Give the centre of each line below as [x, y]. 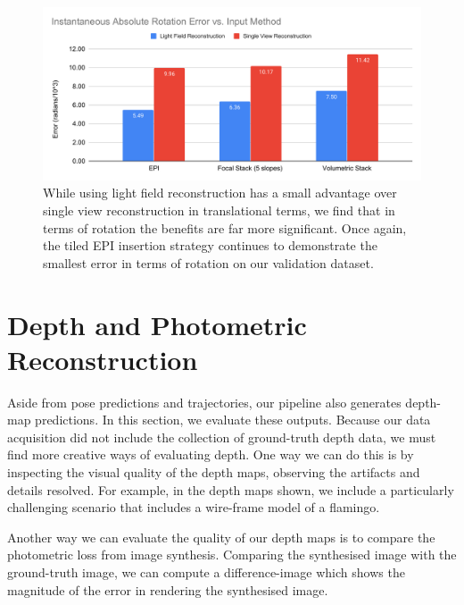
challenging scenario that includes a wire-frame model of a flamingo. [194, 507]
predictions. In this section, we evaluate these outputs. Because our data [233, 420]
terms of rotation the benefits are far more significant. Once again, [225, 227]
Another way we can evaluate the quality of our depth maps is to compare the [221, 537]
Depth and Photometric [157, 324]
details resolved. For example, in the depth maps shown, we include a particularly [231, 489]
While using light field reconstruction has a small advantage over [220, 193]
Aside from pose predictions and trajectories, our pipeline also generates [204, 402]
